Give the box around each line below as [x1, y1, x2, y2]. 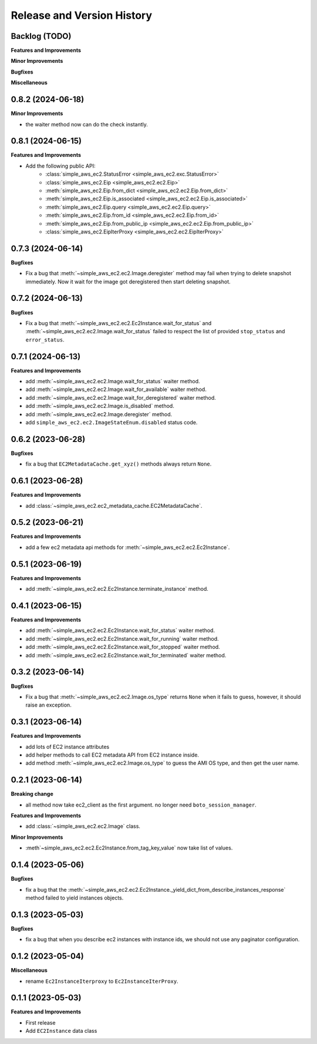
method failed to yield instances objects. [25, 894, 124, 901]
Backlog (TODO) [11, 31, 72, 41]
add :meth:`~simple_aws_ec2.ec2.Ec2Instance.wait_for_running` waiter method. [25, 635, 220, 642]
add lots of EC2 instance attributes [25, 743, 110, 750]
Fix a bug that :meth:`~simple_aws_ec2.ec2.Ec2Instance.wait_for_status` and [25, 319, 212, 326]
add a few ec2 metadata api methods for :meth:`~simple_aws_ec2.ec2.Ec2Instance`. [25, 544, 230, 551]
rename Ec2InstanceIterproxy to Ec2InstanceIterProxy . [25, 978, 178, 985]
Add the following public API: [25, 162, 96, 169]
